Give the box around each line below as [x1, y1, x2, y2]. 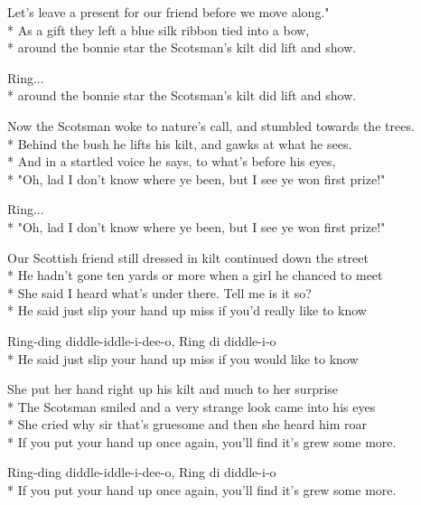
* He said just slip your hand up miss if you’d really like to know [7, 301, 367, 320]
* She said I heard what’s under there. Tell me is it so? [7, 283, 312, 302]
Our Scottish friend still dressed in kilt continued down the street [7, 248, 369, 267]
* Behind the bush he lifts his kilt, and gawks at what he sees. [7, 134, 352, 153]
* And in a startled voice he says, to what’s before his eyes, [7, 152, 336, 171]
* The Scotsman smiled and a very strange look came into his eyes [7, 397, 376, 416]
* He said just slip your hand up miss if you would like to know [7, 349, 359, 368]
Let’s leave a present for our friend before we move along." [7, 3, 330, 21]
